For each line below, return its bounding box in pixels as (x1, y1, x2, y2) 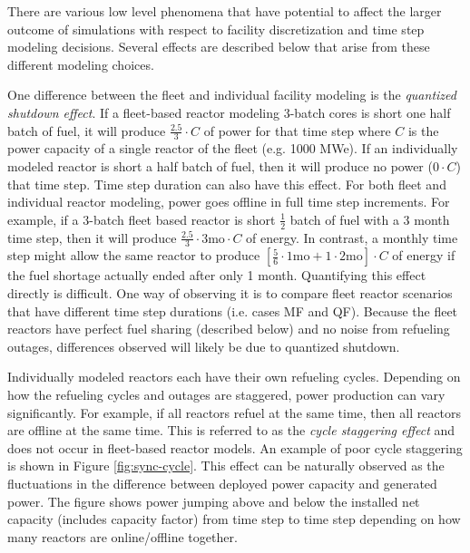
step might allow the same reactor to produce (7, 246, 260, 265)
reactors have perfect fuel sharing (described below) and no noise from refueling (7, 319, 450, 338)
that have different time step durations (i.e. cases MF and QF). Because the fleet (7, 301, 458, 320)
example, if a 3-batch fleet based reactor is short (7, 209, 276, 228)
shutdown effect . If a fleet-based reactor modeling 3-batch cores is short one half (7, 102, 451, 121)
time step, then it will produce (7, 228, 177, 247)
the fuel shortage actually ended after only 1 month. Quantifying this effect (7, 266, 426, 285)
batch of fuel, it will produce (7, 121, 166, 140)
